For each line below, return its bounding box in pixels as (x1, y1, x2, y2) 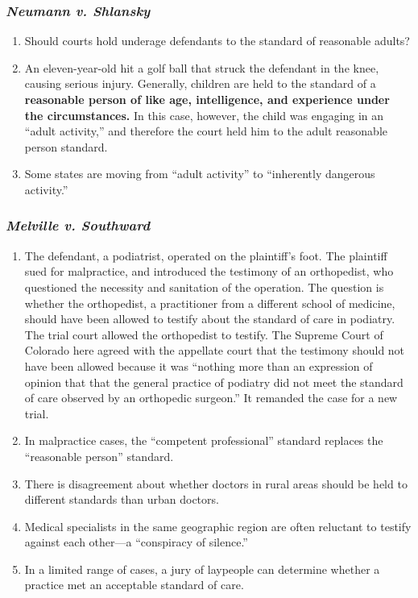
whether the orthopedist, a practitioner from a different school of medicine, (24, 294, 395, 311)
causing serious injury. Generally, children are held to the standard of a (24, 75, 376, 92)
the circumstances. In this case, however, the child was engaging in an (24, 106, 384, 123)
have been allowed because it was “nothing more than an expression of (24, 357, 373, 374)
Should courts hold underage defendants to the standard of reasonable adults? (24, 32, 410, 49)
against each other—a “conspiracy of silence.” (24, 534, 248, 550)
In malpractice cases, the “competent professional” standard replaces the (24, 432, 383, 449)
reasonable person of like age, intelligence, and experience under (24, 91, 390, 107)
